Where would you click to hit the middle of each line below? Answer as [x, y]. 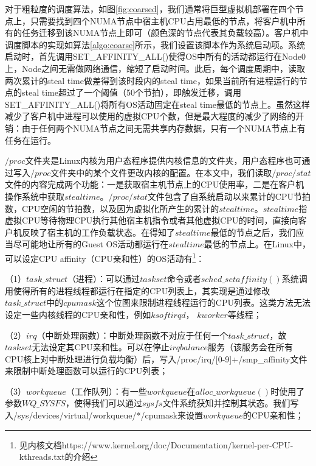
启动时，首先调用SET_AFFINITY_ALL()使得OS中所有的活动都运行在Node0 [155, 56]
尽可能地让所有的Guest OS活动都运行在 [91, 244]
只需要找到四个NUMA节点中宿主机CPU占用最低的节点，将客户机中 [163, 20]
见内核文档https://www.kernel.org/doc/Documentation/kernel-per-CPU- [156, 444]
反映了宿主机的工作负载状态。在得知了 [98, 232]
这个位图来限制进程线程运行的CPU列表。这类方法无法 [203, 302]
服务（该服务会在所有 [251, 347]
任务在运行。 [30, 140]
